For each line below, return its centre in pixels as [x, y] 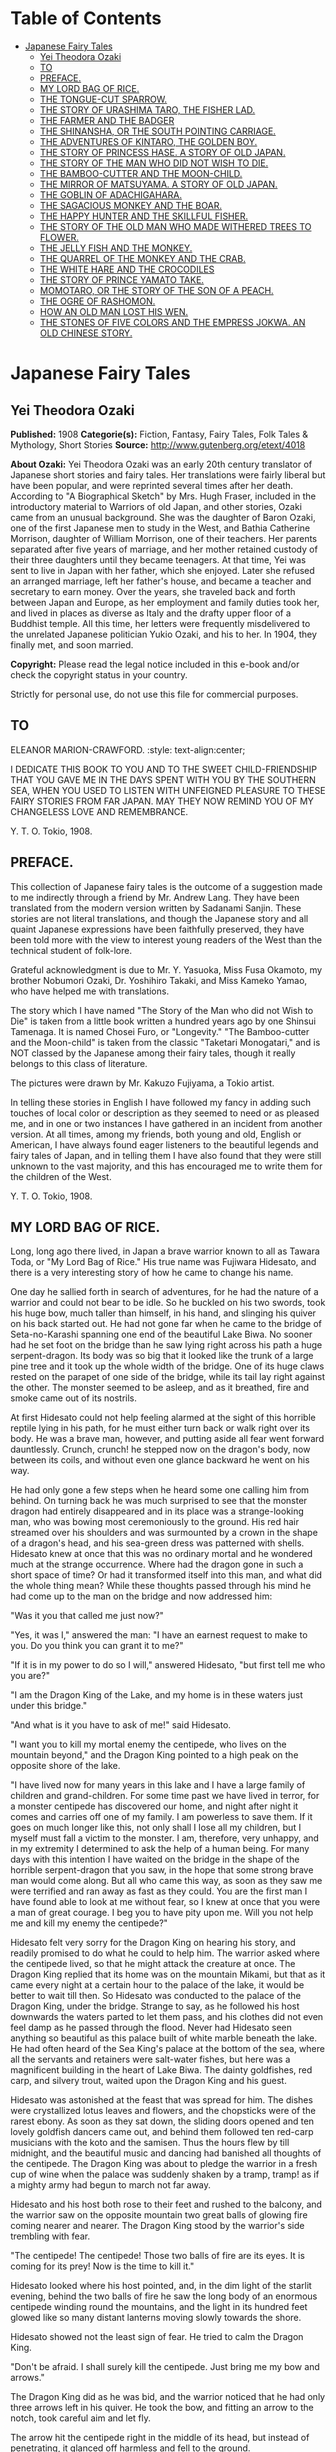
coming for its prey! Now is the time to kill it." [102, 2266]
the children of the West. [61, 1176]
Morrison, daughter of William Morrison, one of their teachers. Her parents [164, 538]
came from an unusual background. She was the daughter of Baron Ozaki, [163, 517]
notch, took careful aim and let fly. [81, 2418]
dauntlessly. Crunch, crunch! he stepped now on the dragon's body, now [160, 1449]
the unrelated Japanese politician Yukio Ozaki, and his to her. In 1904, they [164, 634]
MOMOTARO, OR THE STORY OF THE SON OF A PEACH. [156, 290]
